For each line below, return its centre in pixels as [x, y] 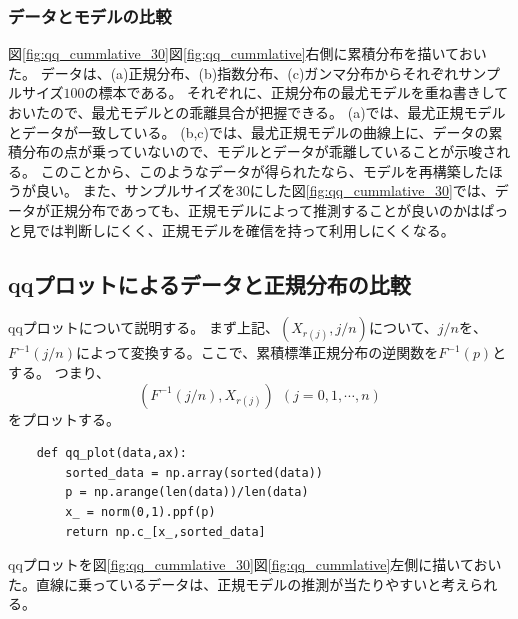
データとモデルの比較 [90, 15]
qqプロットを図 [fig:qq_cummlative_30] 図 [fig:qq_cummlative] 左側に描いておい [255, 564]
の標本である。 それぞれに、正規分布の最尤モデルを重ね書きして [296, 92]
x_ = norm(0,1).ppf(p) [140, 511]
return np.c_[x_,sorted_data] [165, 531]
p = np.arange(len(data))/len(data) [187, 492]
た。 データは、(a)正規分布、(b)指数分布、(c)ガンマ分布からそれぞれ [233, 72]
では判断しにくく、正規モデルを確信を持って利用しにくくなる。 [245, 229]
